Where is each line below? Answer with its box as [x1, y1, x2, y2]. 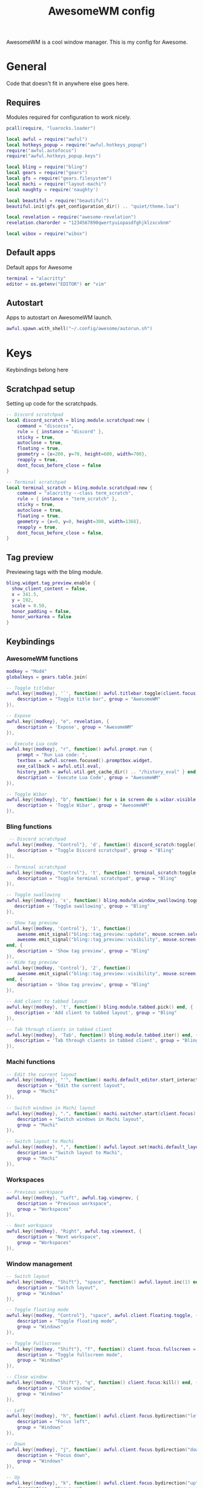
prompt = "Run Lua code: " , [17, 752, 88, 758]
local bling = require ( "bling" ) [6, 164, 88, 171]
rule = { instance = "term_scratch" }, [17, 496, 118, 502]
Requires [6, 97, 41, 107]
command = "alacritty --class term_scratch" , [17, 490, 134, 496]
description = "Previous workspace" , [17, 1200, 112, 1206]
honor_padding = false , [11, 608, 71, 614]
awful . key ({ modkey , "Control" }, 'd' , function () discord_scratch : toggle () [6, 842, 199, 848]
